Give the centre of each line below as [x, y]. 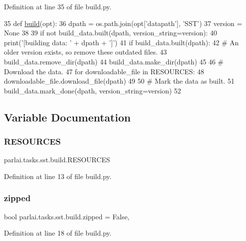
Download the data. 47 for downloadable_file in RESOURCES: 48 [104, 71]
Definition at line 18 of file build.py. [58, 233]
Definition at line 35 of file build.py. [58, 6]
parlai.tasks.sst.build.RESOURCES [57, 160]
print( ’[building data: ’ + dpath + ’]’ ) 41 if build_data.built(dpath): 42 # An [122, 42]
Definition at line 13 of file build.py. [58, 176]
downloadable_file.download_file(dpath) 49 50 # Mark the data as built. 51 [119, 81]
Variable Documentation [67, 117]
